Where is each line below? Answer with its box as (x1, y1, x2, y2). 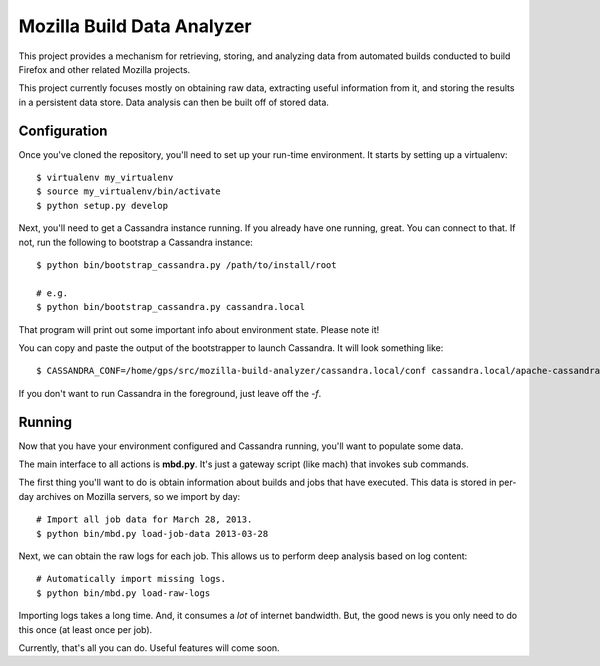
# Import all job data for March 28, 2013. (36, 514, 253, 525)
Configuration (18, 122, 108, 139)
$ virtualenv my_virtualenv (36, 172, 174, 184)
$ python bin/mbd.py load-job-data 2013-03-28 (36, 528, 269, 539)
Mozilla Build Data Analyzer (18, 15, 252, 37)
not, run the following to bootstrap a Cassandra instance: (18, 236, 254, 248)
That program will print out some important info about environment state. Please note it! (18, 323, 380, 335)
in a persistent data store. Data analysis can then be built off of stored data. (18, 96, 330, 108)
